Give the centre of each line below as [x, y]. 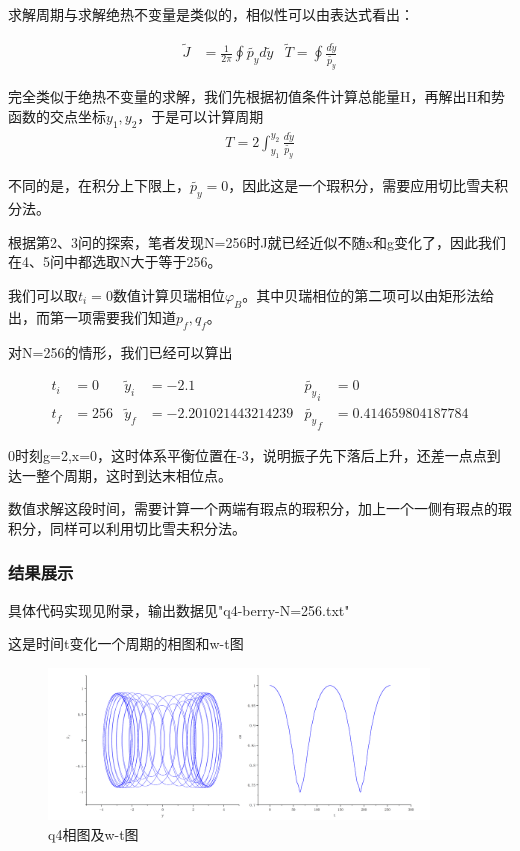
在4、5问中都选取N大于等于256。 [115, 261]
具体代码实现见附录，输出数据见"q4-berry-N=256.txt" [179, 609]
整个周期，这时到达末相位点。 [133, 474]
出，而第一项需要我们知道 [92, 316]
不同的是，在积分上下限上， [99, 185]
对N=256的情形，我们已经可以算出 [120, 351]
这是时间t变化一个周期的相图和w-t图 [126, 643]
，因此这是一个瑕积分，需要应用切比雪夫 [361, 185]
